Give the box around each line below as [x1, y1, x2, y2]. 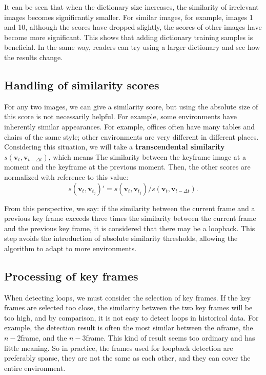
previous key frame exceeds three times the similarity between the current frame [4, 213, 256, 223]
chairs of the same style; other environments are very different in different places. [4, 131, 259, 142]
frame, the [220, 322, 253, 333]
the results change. [4, 51, 63, 62]
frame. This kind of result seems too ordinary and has [86, 332, 255, 343]
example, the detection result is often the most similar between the [4, 322, 214, 333]
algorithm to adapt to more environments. [4, 242, 137, 253]
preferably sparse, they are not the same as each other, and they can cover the [4, 352, 251, 363]
